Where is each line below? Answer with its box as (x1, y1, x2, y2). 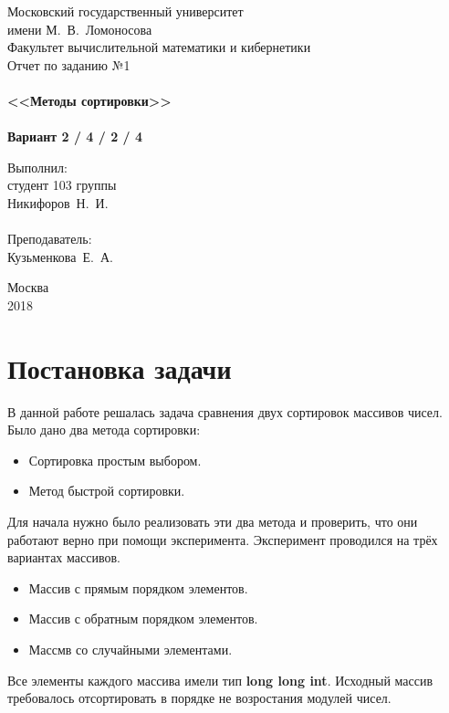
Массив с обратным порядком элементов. (28, 609, 258, 628)
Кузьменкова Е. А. (7, 246, 113, 266)
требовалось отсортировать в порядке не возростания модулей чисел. (7, 688, 392, 708)
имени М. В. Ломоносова (7, 19, 152, 38)
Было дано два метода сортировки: (7, 420, 201, 439)
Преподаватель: (7, 229, 92, 248)
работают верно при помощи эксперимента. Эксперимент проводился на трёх (7, 530, 438, 549)
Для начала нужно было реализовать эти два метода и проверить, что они (7, 512, 418, 530)
